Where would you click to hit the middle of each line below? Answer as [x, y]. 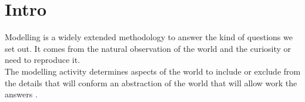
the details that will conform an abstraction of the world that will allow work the [151, 82]
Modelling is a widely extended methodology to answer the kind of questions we [149, 37]
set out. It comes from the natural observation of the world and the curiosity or [148, 48]
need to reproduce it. [43, 60]
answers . [21, 94]
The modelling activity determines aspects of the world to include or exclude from [153, 71]
